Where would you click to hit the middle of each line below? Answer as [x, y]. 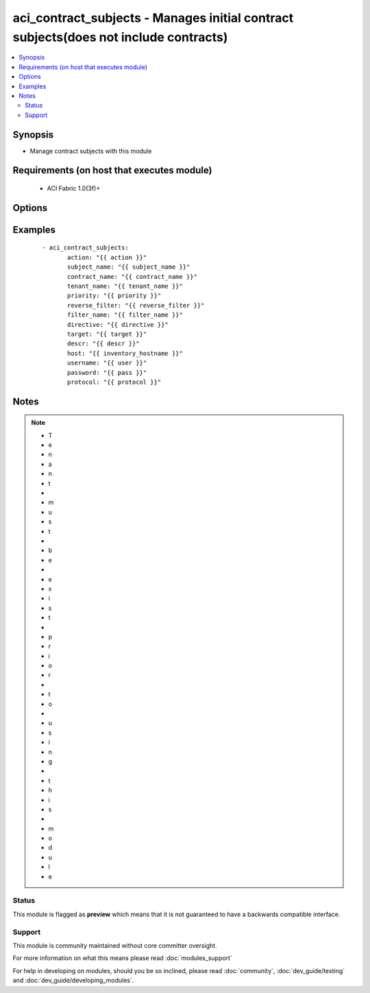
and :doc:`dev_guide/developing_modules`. [73, 981]
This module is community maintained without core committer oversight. [115, 945]
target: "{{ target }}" [107, 334]
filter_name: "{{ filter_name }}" [125, 315]
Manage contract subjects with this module [91, 151]
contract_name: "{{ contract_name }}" [133, 277]
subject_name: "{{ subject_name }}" [129, 267]
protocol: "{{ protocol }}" [114, 382]
